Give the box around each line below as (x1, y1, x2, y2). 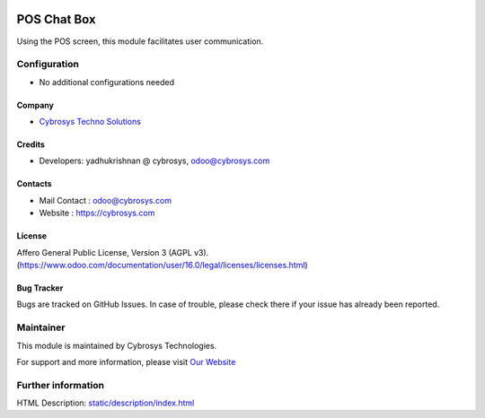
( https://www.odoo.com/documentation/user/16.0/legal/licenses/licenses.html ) (16, 260, 309, 270)
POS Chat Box (16, 12, 96, 27)
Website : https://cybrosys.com (39, 207, 155, 219)
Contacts (16, 179, 53, 189)
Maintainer (16, 321, 66, 334)
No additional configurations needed (39, 76, 175, 87)
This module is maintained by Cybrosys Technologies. (16, 340, 217, 351)
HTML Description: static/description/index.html (16, 397, 195, 408)
